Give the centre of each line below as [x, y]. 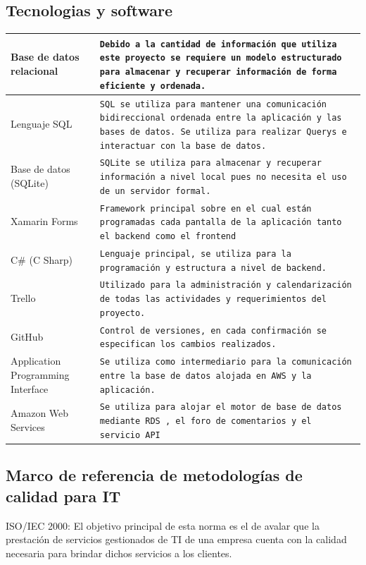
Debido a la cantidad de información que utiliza [218, 44]
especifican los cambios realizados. [188, 345]
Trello [23, 298]
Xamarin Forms [44, 221]
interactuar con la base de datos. [183, 146]
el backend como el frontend [168, 236]
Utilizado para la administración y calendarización [226, 285]
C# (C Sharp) [42, 259]
